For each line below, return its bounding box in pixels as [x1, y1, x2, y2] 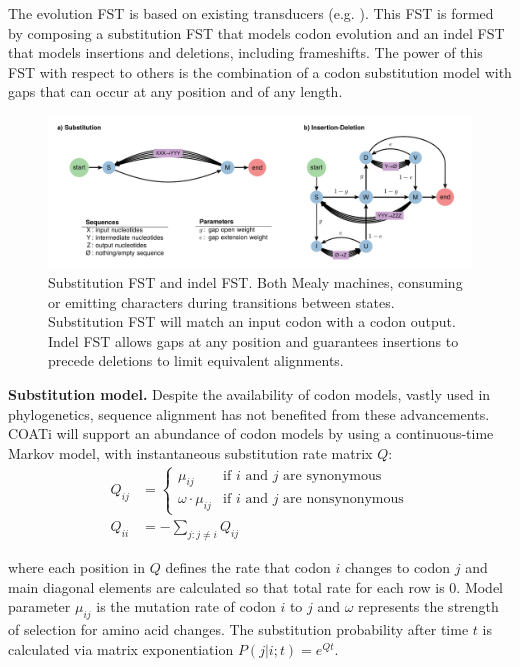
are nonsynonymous [283, 492, 404, 507]
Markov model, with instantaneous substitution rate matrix [8, 442, 373, 463]
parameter [8, 596, 71, 617]
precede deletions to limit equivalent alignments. [48, 350, 344, 371]
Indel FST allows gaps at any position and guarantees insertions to [48, 330, 459, 351]
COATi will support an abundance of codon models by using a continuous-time [8, 423, 494, 444]
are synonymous [283, 468, 382, 483]
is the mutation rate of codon [96, 596, 276, 617]
